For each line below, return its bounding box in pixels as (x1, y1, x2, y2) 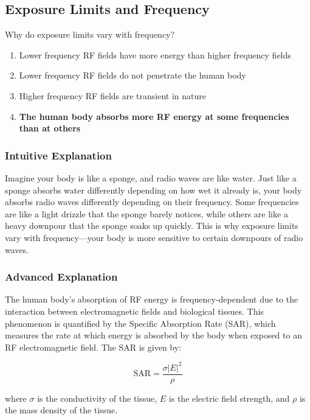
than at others (19, 122, 81, 135)
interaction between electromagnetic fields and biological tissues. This (5, 304, 264, 317)
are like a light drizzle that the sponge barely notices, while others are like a (5, 207, 288, 220)
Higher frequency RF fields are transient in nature (19, 89, 206, 102)
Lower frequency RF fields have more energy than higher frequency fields (19, 48, 291, 61)
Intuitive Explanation (5, 147, 112, 163)
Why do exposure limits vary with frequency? (5, 28, 175, 41)
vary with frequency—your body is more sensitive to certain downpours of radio (5, 231, 303, 243)
